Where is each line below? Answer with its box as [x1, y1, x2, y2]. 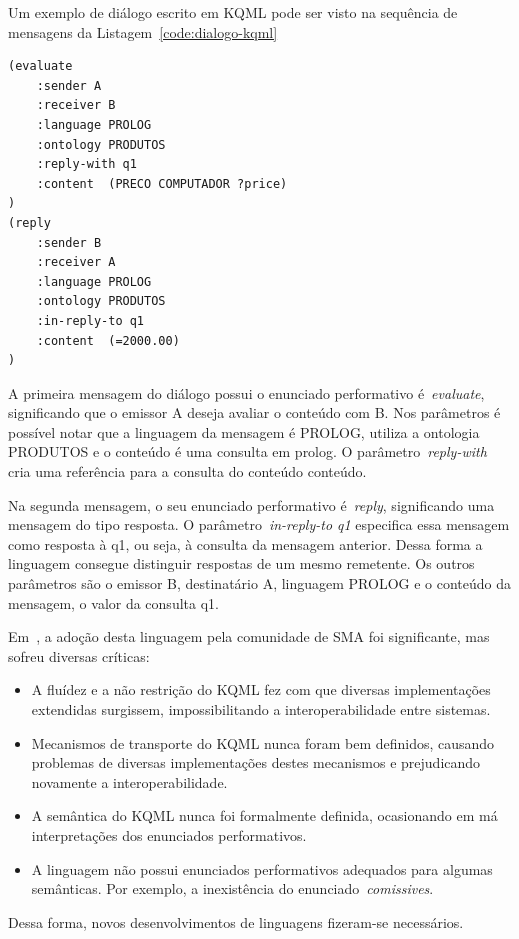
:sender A [36, 78, 102, 93]
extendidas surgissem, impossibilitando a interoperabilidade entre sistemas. [31, 699, 491, 719]
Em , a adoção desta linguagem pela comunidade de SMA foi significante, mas [8, 626, 490, 647]
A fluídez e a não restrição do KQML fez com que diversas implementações [31, 679, 491, 700]
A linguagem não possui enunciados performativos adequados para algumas [31, 858, 493, 879]
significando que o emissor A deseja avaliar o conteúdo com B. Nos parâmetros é [8, 402, 501, 423]
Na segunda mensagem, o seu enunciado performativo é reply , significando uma [8, 494, 495, 515]
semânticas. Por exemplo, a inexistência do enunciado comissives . [31, 878, 434, 899]
